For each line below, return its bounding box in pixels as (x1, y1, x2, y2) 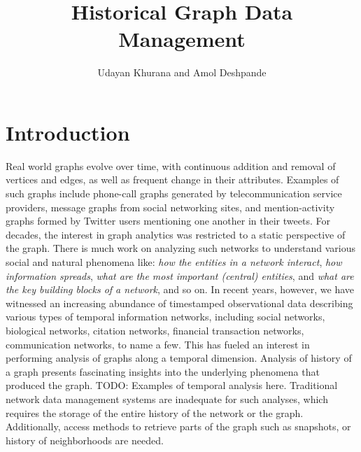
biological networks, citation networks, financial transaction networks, (6, 323, 304, 337)
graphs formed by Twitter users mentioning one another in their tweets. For (6, 213, 330, 228)
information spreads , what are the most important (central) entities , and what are (6, 268, 354, 283)
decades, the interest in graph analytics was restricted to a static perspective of (6, 227, 346, 241)
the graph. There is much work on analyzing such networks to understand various (6, 241, 355, 255)
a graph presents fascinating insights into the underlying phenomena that (6, 364, 320, 379)
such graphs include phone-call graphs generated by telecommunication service (6, 186, 342, 201)
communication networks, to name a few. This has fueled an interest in (6, 337, 310, 351)
